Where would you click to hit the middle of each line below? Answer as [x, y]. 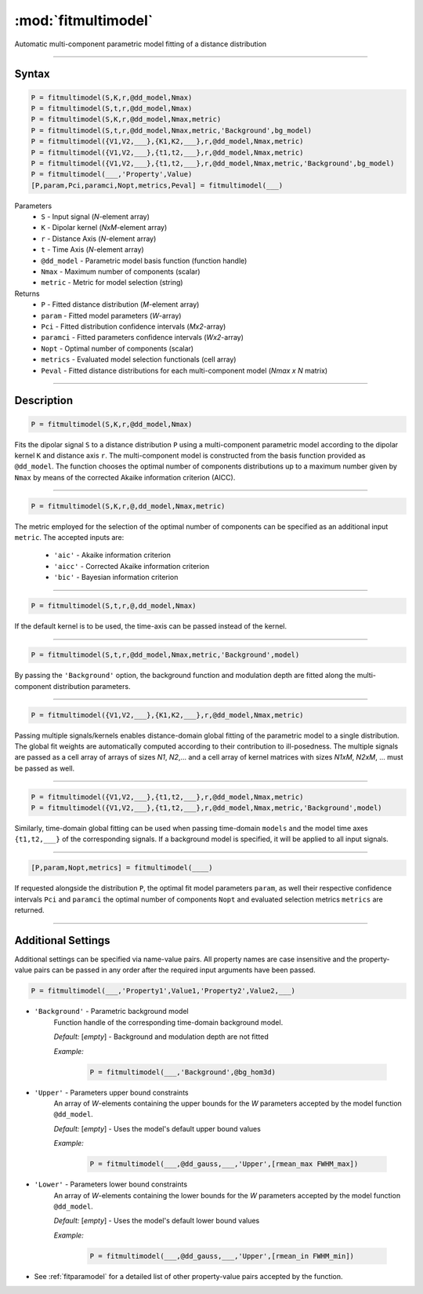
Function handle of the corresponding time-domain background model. [168, 1022]
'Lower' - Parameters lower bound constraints [111, 1184]
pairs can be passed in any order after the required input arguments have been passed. [175, 970]
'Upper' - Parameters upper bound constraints [111, 1092]
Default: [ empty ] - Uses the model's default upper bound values [157, 1128]
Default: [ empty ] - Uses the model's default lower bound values [157, 1221]
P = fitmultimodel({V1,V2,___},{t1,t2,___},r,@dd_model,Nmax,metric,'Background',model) [207, 808]
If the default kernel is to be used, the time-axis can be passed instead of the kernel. [151, 626]
